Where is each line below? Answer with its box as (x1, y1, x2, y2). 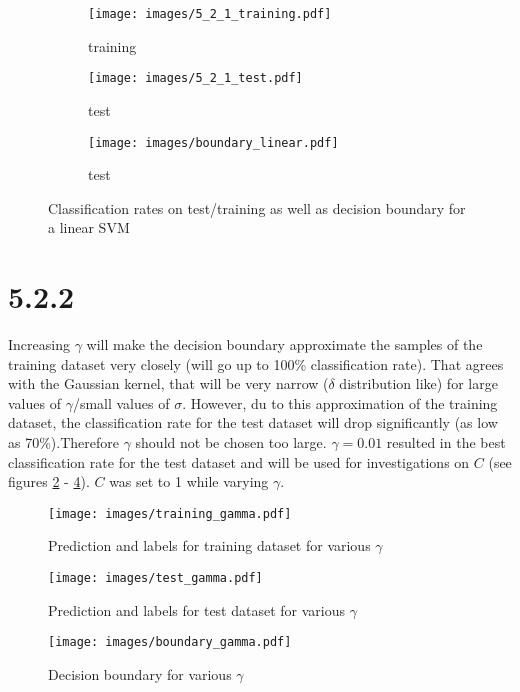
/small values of (72, 392, 170, 413)
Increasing (8, 334, 70, 355)
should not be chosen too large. (135, 432, 327, 453)
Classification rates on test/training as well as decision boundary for (48, 197, 466, 218)
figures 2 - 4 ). (8, 471, 90, 492)
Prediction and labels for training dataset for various (48, 535, 371, 556)
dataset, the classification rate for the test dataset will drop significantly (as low (8, 412, 498, 433)
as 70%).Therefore (8, 432, 119, 453)
